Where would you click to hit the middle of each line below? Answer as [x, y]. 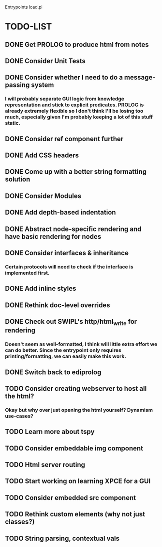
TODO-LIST [29, 27]
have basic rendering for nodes [53, 237]
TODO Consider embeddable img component [74, 448]
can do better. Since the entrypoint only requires [63, 350]
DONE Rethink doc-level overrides [58, 305]
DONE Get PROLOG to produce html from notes [77, 44]
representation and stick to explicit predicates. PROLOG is [74, 105]
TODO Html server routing [45, 465]
